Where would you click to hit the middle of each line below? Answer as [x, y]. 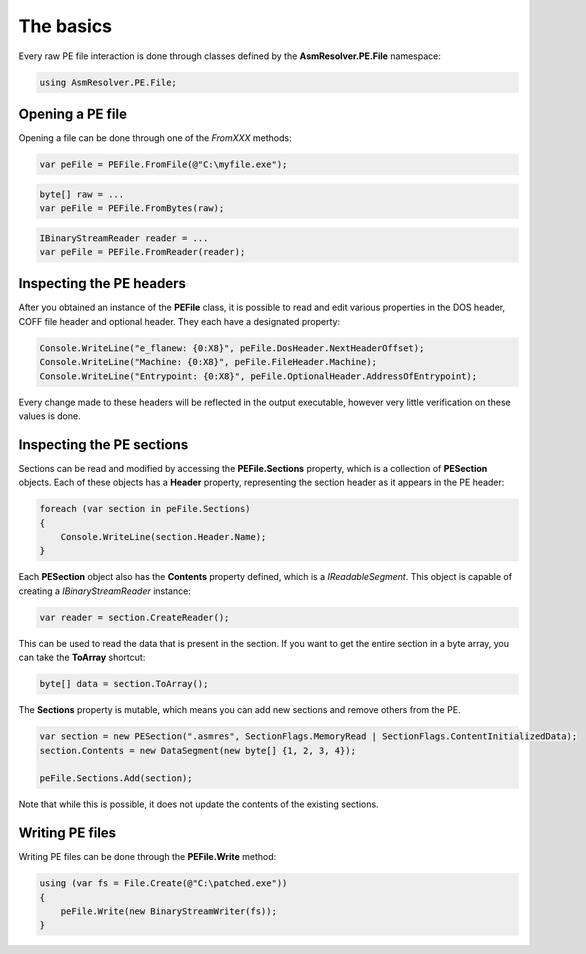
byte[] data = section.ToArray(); [124, 684]
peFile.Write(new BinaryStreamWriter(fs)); [168, 911]
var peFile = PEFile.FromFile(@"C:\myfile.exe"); [163, 164]
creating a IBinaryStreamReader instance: [105, 591]
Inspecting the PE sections [103, 444]
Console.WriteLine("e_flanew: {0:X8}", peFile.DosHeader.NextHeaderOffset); [232, 348]
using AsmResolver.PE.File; [108, 82]
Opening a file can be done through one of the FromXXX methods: [155, 138]
